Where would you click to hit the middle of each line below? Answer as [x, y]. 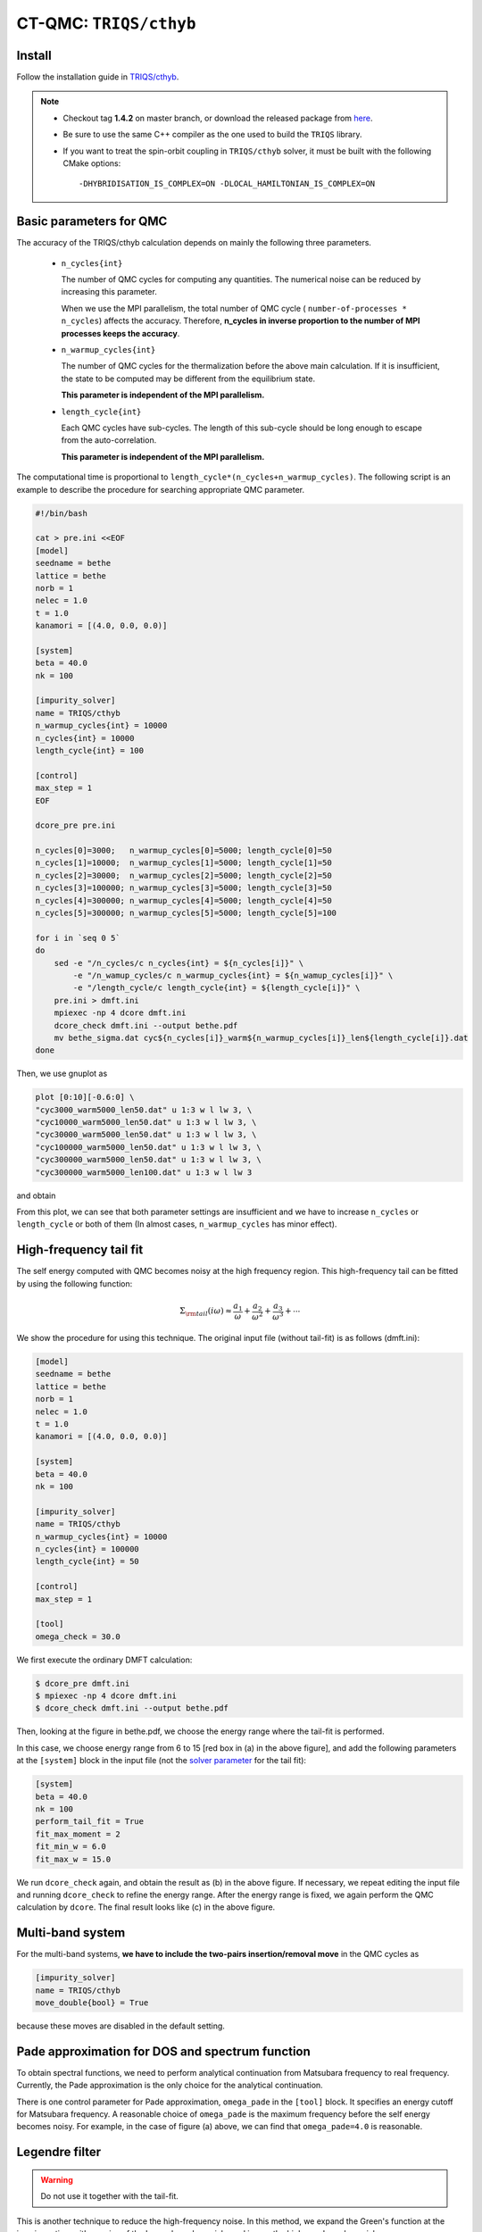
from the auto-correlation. [109, 440]
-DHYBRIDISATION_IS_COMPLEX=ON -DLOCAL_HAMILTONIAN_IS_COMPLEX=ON [227, 184]
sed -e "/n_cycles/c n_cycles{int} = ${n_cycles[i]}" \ [179, 963]
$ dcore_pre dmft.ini [83, 1683]
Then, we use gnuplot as [62, 1074]
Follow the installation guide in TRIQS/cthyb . [98, 77]
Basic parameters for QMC [92, 222]
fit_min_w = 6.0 [71, 1847]
